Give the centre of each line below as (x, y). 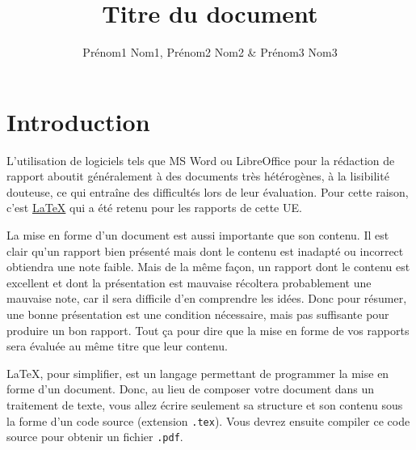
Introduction (78, 121)
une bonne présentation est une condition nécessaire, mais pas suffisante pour (198, 314)
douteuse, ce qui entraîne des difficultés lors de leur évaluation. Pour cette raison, (208, 191)
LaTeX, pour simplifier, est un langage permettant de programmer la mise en (198, 373)
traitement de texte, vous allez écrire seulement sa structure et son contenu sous (205, 404)
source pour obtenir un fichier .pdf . (95, 437)
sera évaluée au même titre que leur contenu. (117, 346)
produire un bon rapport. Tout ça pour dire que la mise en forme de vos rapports (208, 330)
